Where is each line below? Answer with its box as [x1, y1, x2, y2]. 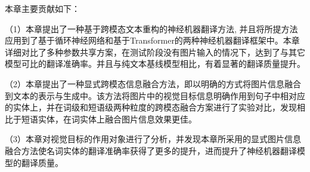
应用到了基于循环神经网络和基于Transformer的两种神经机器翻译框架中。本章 [5, 34, 300, 47]
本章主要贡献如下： [5, 2, 80, 14]
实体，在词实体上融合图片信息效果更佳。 [38, 112, 197, 125]
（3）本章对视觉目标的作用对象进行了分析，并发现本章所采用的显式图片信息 [5, 133, 301, 145]
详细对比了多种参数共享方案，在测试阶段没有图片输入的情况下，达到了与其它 [5, 45, 305, 58]
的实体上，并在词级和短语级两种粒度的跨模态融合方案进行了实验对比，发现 [5, 101, 297, 113]
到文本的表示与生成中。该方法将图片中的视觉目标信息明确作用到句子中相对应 [5, 89, 305, 102]
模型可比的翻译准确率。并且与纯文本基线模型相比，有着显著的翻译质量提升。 [5, 57, 305, 70]
